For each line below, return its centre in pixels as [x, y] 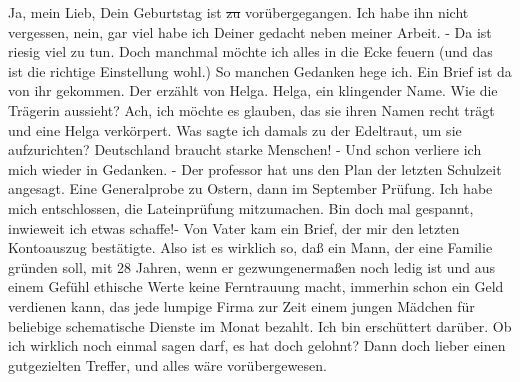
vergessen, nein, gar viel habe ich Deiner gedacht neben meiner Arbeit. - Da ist [250, 31]
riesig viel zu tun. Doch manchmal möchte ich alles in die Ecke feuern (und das [250, 51]
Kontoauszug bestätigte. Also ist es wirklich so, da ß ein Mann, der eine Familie [250, 247]
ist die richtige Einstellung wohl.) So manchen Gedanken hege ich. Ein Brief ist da [260, 70]
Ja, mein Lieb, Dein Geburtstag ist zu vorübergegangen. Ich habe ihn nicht [238, 12]
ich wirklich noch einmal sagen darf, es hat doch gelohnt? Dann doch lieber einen [257, 345]
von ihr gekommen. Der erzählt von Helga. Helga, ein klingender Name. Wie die [253, 90]
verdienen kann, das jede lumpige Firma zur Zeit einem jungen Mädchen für [241, 305]
